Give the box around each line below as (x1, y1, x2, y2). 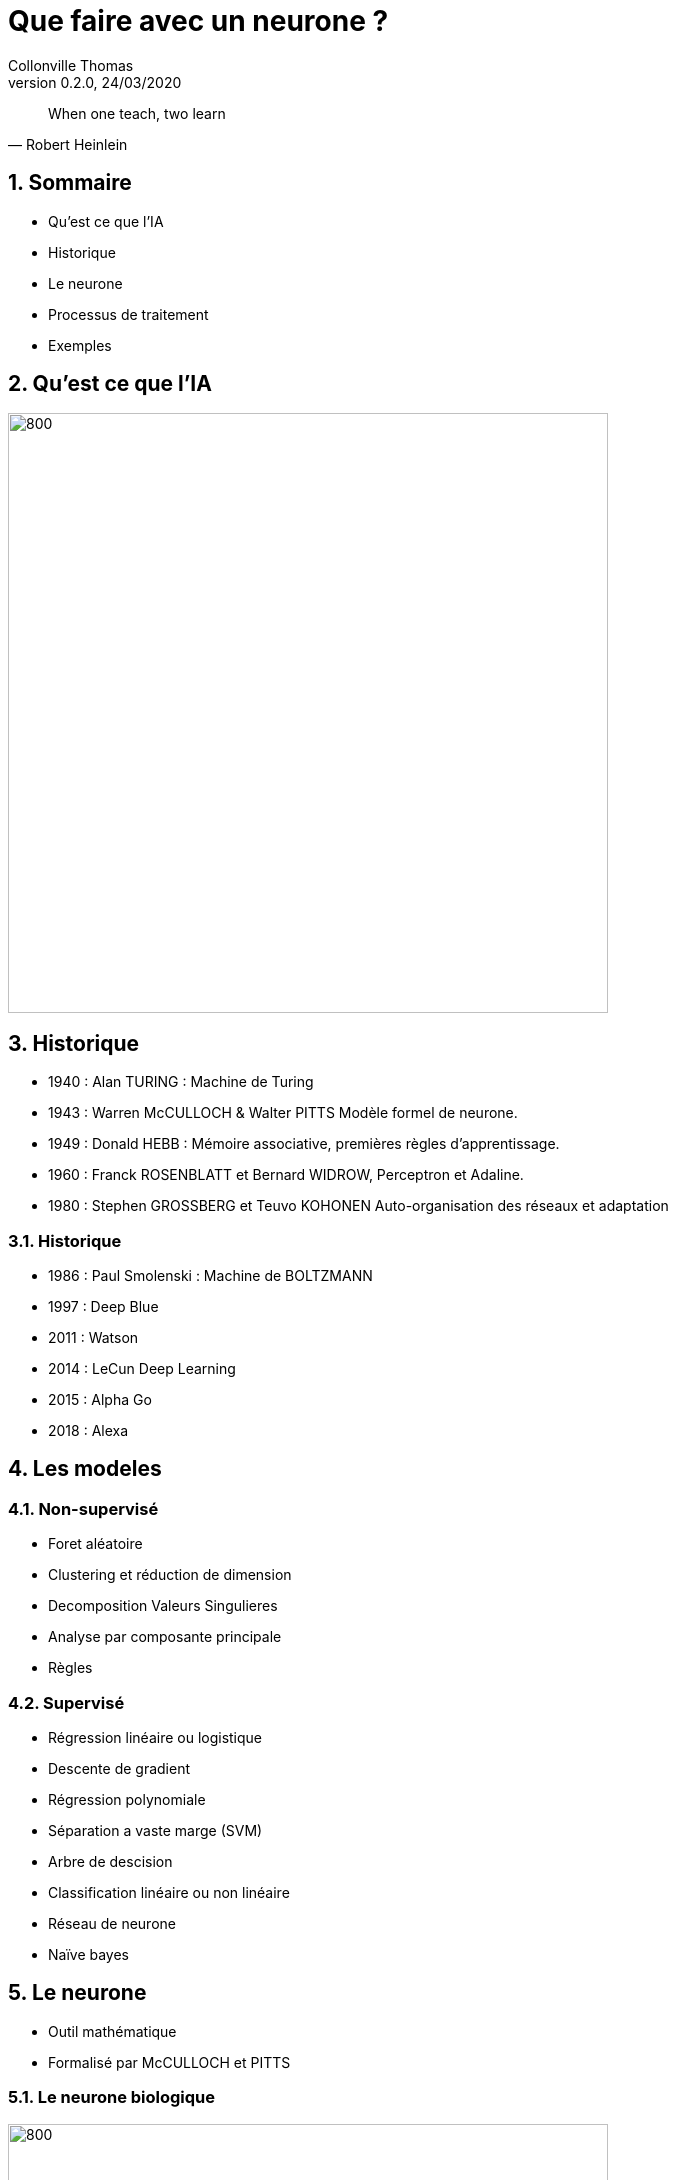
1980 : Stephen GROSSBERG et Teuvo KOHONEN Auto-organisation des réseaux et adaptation (48, 1197, 669, 1215)
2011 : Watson (48, 1329, 139, 1347)
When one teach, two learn (48, 104, 226, 122)
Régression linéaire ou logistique (48, 1729, 263, 1746)
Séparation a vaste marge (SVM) (48, 1822, 263, 1839)
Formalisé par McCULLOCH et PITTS (48, 2053, 291, 2071)
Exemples (48, 336, 112, 354)
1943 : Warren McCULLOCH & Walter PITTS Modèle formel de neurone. (48, 1104, 518, 1122)
